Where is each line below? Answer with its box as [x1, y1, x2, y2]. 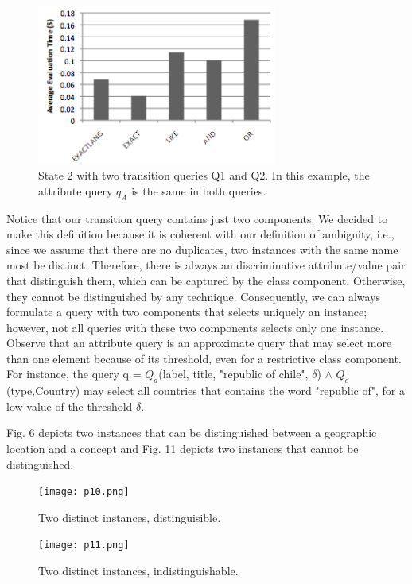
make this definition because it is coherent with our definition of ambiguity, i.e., [6, 226, 395, 242]
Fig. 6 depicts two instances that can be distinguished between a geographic [6, 424, 377, 441]
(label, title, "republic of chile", [158, 365, 309, 382]
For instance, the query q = [6, 365, 142, 382]
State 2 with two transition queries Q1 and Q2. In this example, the [38, 167, 370, 184]
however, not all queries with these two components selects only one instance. [6, 319, 384, 335]
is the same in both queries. [131, 182, 266, 199]
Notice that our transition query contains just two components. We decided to [6, 210, 388, 226]
